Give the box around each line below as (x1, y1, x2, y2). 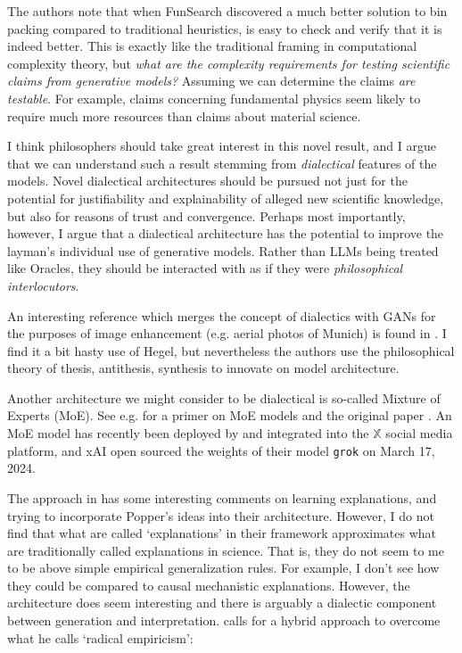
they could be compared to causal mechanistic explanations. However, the (7, 575, 410, 594)
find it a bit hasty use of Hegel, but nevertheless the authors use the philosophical (7, 341, 455, 360)
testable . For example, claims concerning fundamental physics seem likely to (7, 88, 421, 107)
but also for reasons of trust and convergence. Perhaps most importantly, (7, 206, 406, 225)
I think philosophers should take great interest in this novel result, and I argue (7, 136, 436, 155)
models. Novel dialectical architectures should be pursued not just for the (7, 171, 408, 190)
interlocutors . (7, 276, 79, 294)
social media (385, 424, 453, 442)
